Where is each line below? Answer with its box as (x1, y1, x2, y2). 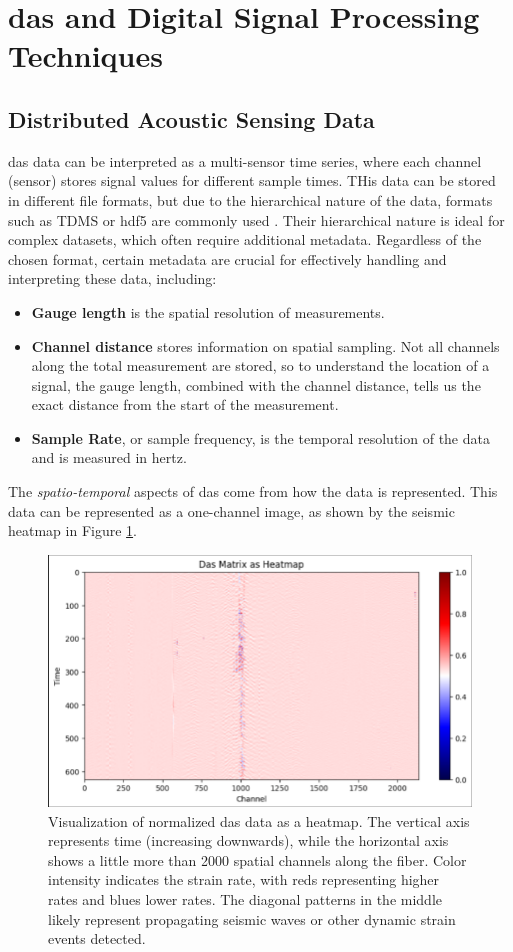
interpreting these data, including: (8, 268, 217, 289)
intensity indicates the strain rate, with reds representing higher (48, 869, 440, 890)
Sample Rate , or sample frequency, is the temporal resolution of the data (31, 427, 490, 448)
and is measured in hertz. (31, 447, 187, 468)
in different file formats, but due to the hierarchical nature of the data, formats (8, 189, 493, 210)
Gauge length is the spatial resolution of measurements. (31, 301, 385, 322)
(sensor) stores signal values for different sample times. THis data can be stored (8, 170, 496, 191)
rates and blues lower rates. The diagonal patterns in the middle (48, 889, 443, 910)
